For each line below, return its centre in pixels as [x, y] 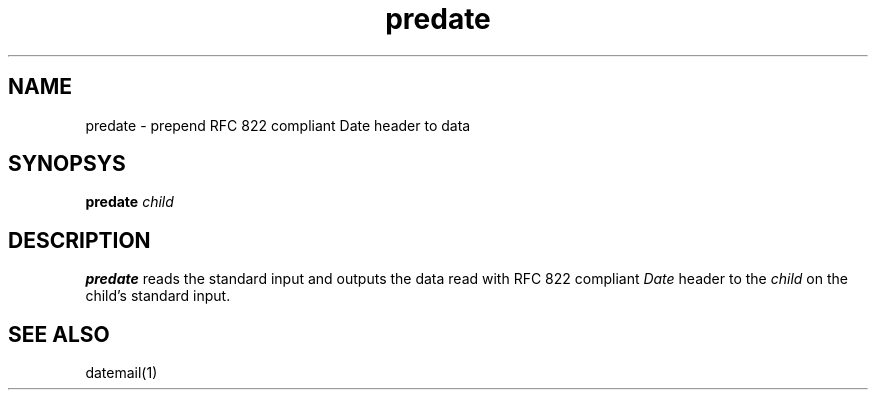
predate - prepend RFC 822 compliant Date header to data [278, 125]
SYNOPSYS [67, 164]
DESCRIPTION [79, 240]
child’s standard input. [158, 296]
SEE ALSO [59, 334]
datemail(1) [121, 373]
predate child [129, 202]
